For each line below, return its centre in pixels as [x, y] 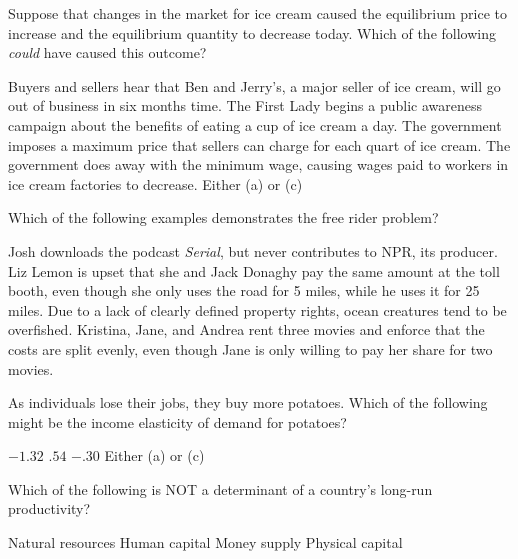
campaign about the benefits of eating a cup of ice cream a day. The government [255, 124]
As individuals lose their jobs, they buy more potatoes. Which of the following [248, 402]
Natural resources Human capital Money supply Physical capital [205, 542]
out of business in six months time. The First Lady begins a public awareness [245, 105]
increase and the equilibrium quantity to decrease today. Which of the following [252, 32]
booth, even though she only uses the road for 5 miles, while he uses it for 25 [244, 290]
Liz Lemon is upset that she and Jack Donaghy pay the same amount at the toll [254, 270]
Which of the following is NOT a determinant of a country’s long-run [220, 488]
